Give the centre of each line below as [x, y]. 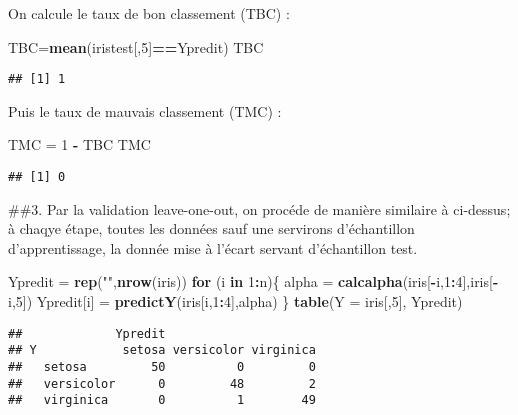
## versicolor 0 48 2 [162, 383]
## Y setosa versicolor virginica [162, 350]
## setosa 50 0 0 [162, 366]
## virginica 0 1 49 [162, 400]
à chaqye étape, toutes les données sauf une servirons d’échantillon [211, 228]
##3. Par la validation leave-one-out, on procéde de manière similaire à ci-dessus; [259, 208]
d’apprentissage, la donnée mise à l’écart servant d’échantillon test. [213, 247]
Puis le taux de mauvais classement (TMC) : [145, 110]
